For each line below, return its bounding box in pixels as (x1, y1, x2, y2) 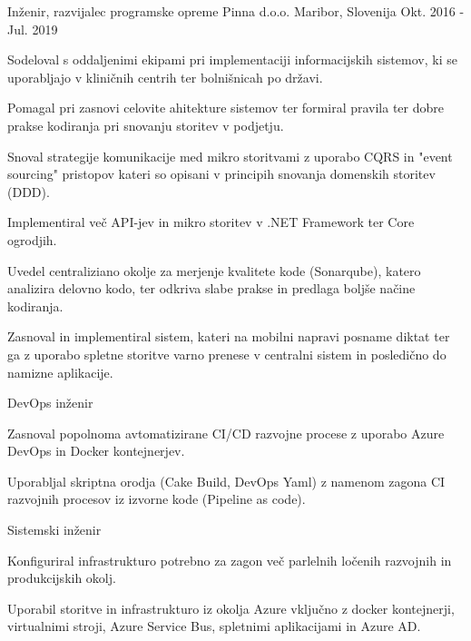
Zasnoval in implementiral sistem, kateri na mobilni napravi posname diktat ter (7, 327, 450, 346)
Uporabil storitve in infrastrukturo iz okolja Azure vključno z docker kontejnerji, (7, 598, 455, 617)
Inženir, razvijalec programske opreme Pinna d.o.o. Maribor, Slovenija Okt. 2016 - (7, 2, 465, 20)
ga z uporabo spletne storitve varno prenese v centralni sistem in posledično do (7, 344, 446, 363)
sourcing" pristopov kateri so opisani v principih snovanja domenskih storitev (7, 164, 436, 183)
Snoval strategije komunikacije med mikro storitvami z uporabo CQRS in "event (7, 146, 453, 165)
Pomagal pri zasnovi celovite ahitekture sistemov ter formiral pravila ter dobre (7, 98, 445, 117)
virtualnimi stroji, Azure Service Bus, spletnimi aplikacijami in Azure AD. (7, 616, 421, 636)
